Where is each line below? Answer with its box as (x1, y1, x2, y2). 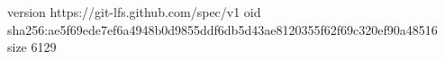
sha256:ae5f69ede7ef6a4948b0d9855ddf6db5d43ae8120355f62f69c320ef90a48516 (7, 20, 438, 38)
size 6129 (7, 38, 57, 56)
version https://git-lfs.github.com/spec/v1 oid (7, 3, 261, 21)
